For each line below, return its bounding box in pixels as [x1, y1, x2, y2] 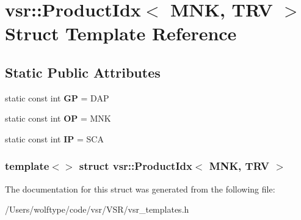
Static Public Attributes [5, 62, 161, 81]
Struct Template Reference [5, 21, 237, 46]
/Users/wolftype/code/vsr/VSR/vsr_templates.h [5, 203, 189, 216]
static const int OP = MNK [5, 112, 111, 125]
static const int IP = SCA [5, 132, 104, 145]
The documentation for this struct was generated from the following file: [5, 182, 275, 195]
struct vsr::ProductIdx [79, 158, 192, 174]
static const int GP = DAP [5, 91, 109, 104]
